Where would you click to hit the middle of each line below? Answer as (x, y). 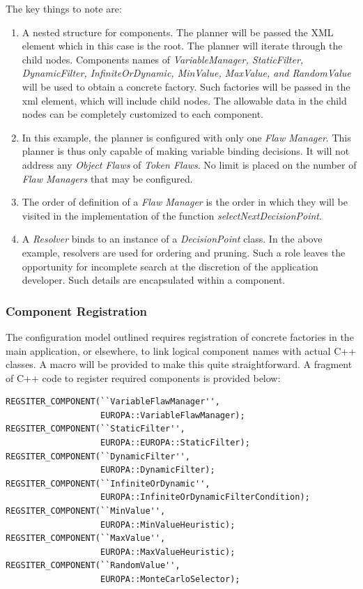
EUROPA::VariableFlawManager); (173, 415)
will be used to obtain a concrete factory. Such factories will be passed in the (186, 86)
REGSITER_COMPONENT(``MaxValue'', (86, 538)
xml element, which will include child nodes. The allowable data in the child (184, 100)
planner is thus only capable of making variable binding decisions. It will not (186, 151)
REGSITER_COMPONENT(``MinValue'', (86, 511)
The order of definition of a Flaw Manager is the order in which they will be (185, 202)
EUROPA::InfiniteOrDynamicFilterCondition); (205, 497)
